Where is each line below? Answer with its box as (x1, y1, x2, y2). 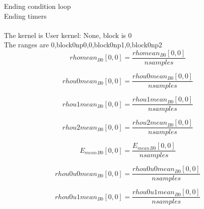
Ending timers (4, 10, 47, 21)
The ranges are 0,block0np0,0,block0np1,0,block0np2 (4, 39, 162, 50)
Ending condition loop (4, 1, 71, 11)
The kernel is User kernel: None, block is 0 (4, 30, 132, 40)
